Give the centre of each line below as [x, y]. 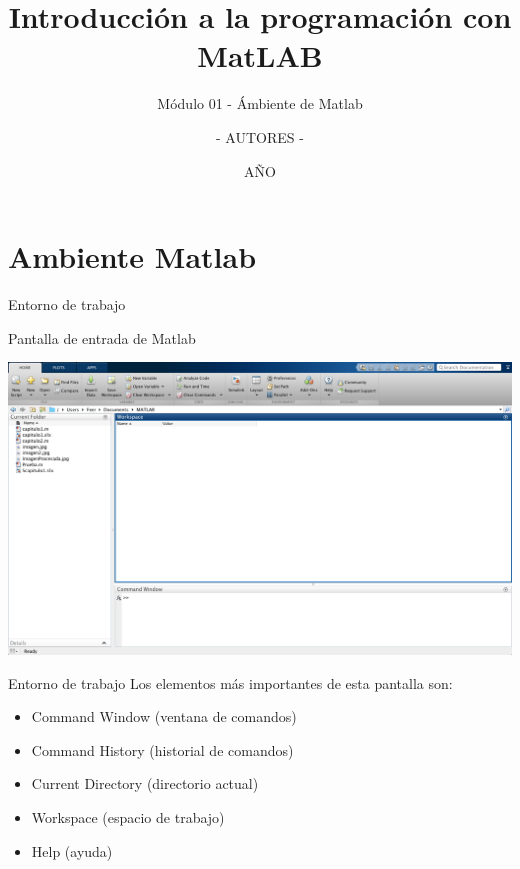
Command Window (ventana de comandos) [164, 716]
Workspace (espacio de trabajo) [128, 817]
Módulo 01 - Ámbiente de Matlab [260, 103]
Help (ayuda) [72, 850]
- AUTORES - [260, 136]
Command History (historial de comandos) [162, 749]
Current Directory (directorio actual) [145, 783]
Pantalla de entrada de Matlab [102, 337]
